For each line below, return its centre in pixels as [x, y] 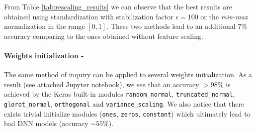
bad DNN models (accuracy [46, 123]
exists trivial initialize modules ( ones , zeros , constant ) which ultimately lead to [127, 113]
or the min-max [224, 16]
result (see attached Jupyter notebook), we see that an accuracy [102, 84]
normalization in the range [44, 26]
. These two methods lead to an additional [171, 26]
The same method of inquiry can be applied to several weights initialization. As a [128, 74]
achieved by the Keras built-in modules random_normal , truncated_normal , [120, 94]
